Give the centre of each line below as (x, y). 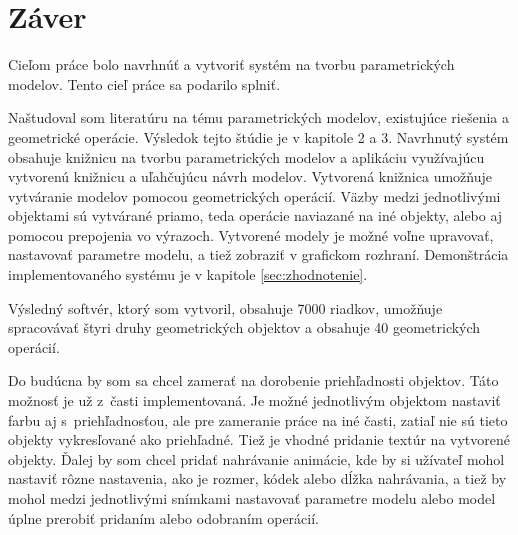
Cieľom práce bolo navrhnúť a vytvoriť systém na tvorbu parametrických (231, 64)
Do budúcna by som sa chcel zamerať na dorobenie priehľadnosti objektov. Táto (253, 380)
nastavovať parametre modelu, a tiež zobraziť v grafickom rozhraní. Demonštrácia (258, 254)
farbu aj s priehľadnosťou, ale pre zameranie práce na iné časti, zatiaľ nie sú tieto (258, 419)
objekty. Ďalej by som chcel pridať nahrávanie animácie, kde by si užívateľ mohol (256, 458)
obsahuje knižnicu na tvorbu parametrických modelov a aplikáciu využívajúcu (246, 156)
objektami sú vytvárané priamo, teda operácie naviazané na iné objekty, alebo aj (255, 215)
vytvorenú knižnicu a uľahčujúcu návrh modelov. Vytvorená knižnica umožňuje (250, 176)
